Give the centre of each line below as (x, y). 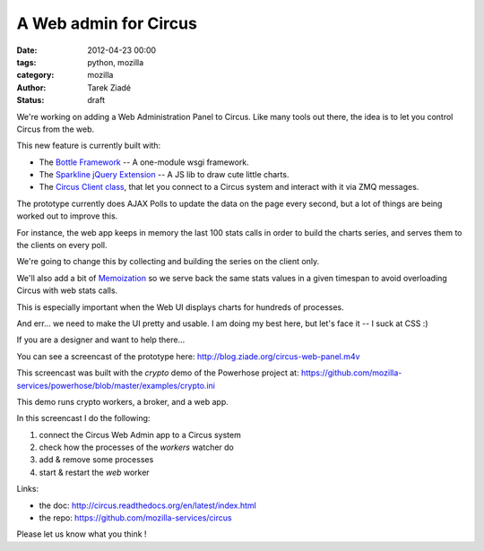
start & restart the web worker (94, 472)
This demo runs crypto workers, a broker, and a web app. (122, 401)
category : (35, 75)
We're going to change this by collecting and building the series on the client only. (168, 262)
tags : (26, 62)
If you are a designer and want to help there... (101, 340)
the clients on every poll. (62, 245)
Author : (31, 87)
